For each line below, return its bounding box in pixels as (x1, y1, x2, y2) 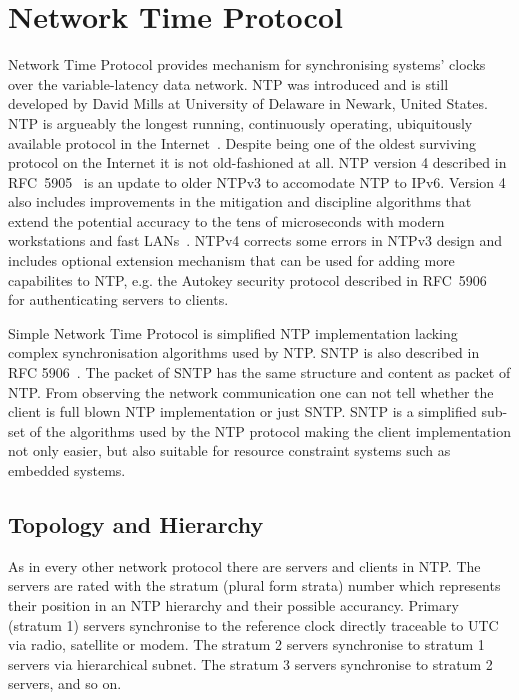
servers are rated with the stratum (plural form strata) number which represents (8, 575, 501, 596)
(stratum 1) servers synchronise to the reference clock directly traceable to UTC (8, 614, 499, 635)
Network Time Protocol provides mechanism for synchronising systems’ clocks (8, 54, 486, 75)
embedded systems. (8, 460, 126, 480)
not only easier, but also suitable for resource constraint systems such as (8, 440, 451, 461)
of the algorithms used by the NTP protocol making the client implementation (29, 420, 511, 441)
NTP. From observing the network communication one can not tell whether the (8, 381, 494, 402)
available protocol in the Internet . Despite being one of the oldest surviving (8, 132, 477, 153)
